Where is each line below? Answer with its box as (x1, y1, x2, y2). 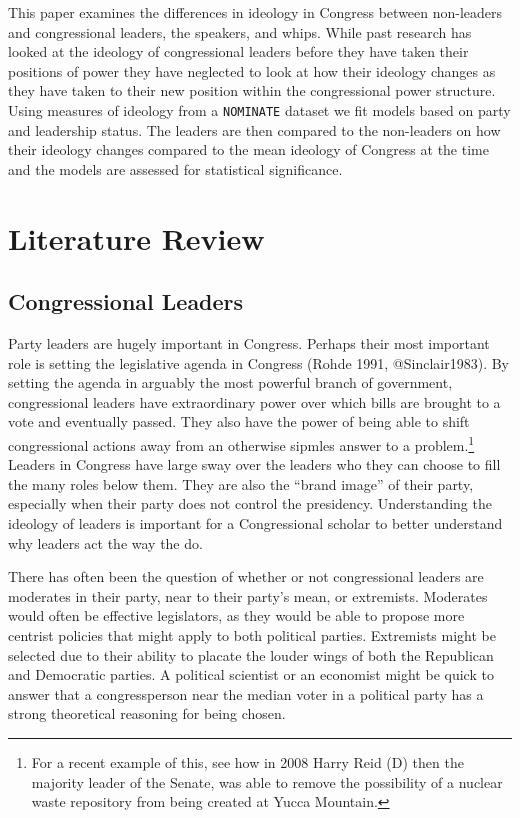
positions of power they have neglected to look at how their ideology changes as (8, 60, 496, 81)
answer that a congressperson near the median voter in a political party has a (8, 683, 484, 704)
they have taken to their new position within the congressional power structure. (8, 80, 496, 101)
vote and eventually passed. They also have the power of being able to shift (8, 411, 470, 432)
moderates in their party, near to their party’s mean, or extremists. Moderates (8, 585, 488, 606)
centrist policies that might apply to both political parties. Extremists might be (8, 624, 496, 645)
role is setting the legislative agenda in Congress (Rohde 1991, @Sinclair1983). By (8, 352, 509, 373)
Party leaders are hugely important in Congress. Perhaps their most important (8, 332, 490, 353)
